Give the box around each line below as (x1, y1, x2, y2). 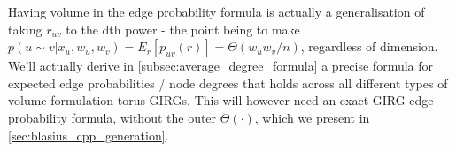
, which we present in (254, 108, 370, 126)
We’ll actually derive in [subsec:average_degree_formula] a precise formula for (8, 57, 434, 75)
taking (8, 19, 43, 38)
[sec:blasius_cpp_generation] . (8, 125, 169, 144)
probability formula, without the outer (8, 108, 217, 126)
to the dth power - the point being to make (66, 19, 300, 38)
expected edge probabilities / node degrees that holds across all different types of (8, 73, 448, 92)
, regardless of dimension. (300, 37, 438, 56)
